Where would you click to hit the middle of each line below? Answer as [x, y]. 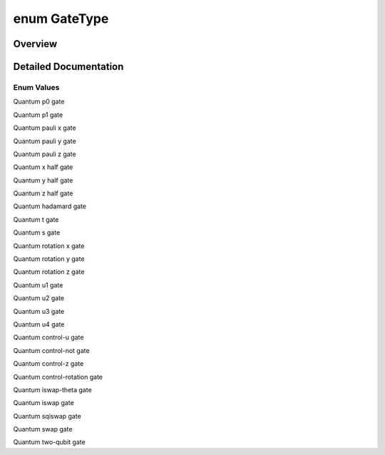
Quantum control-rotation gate [58, 377]
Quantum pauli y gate [45, 141]
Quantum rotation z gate [49, 272]
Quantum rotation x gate [49, 245]
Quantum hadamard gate [50, 206]
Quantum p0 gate [39, 102]
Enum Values [36, 87]
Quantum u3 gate [39, 311]
